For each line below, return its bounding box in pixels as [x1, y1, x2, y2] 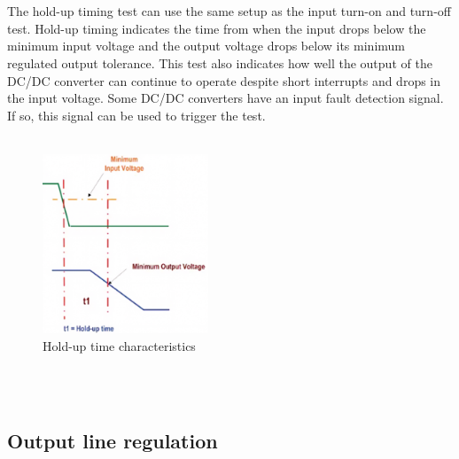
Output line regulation [7, 426, 218, 454]
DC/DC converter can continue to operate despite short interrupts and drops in [7, 71, 441, 89]
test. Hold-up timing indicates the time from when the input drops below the [7, 19, 426, 37]
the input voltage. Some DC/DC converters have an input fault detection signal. [7, 89, 444, 107]
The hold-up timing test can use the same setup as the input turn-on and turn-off [7, 2, 451, 20]
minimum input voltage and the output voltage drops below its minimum [7, 36, 405, 55]
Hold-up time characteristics [43, 336, 196, 354]
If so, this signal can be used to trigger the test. [7, 105, 266, 124]
